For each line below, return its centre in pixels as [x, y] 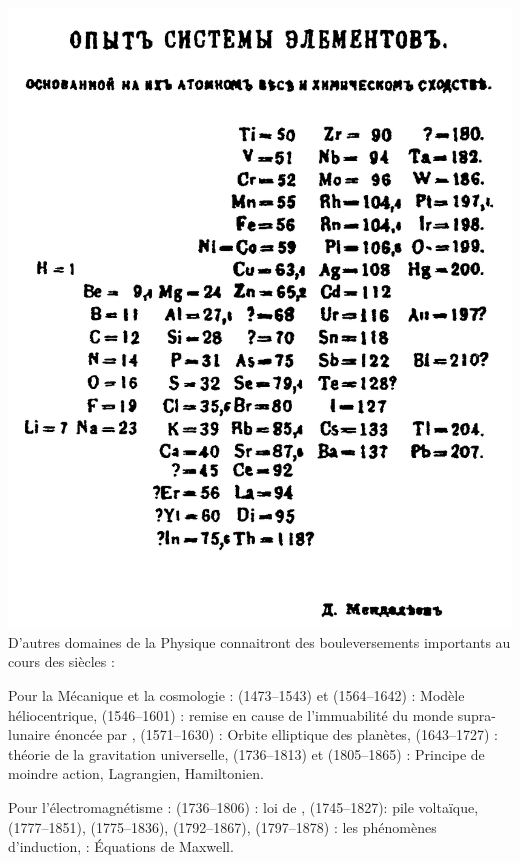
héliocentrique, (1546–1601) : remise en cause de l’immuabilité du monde [231, 714]
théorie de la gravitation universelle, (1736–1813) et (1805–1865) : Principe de [246, 753]
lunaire [29, 734]
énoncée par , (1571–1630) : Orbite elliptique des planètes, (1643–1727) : [276, 734]
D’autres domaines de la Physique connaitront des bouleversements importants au [259, 641]
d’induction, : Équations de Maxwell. [121, 846]
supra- [476, 714]
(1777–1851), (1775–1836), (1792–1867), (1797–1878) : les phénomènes [222, 826]
